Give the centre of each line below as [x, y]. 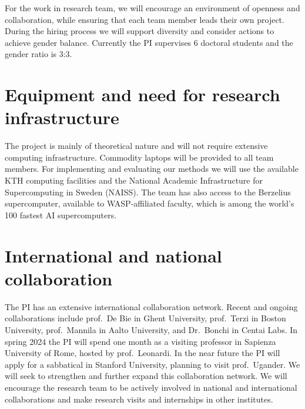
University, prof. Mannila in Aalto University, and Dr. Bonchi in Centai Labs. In [151, 329]
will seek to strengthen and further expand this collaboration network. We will [146, 376]
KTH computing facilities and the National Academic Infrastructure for [134, 180]
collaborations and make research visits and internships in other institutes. [139, 399]
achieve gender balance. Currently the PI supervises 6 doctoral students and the [149, 42]
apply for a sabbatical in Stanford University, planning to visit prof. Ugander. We [152, 364]
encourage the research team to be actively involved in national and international [151, 387]
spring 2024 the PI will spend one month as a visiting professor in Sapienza [140, 341]
